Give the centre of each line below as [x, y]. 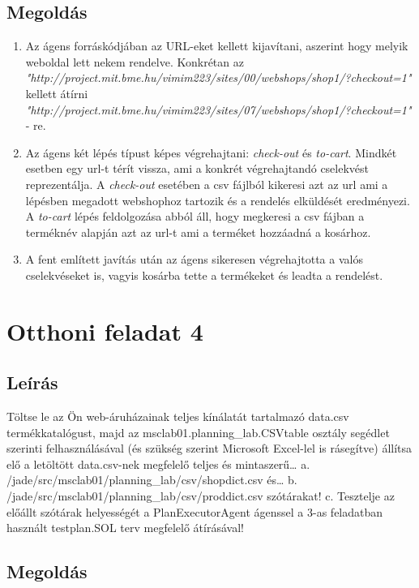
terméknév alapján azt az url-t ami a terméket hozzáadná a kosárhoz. [198, 232]
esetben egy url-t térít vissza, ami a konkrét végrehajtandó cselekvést [197, 168]
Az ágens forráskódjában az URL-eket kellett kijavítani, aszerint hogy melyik [217, 46]
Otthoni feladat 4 [105, 330]
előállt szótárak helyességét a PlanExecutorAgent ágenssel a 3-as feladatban [195, 511]
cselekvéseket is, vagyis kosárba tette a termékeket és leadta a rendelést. [204, 275]
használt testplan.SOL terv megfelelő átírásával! [125, 528]
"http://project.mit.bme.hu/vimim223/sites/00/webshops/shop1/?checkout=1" [218, 77]
